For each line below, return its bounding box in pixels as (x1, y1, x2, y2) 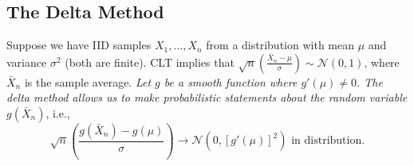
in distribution (291, 135, 362, 147)
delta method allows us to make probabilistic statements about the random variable (6, 89, 408, 106)
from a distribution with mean (206, 37, 354, 53)
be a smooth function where (164, 73, 298, 90)
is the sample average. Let (24, 73, 152, 90)
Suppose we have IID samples (6, 37, 152, 53)
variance (6, 53, 47, 70)
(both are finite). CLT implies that (65, 53, 235, 70)
